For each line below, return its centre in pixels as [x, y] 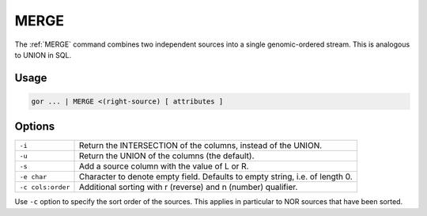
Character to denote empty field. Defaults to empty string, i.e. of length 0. [215, 176]
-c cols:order [45, 187]
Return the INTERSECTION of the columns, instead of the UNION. [200, 146]
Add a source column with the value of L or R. [164, 166]
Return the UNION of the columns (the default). [166, 156]
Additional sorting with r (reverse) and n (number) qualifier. [188, 188]
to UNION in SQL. [43, 55]
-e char [33, 177]
